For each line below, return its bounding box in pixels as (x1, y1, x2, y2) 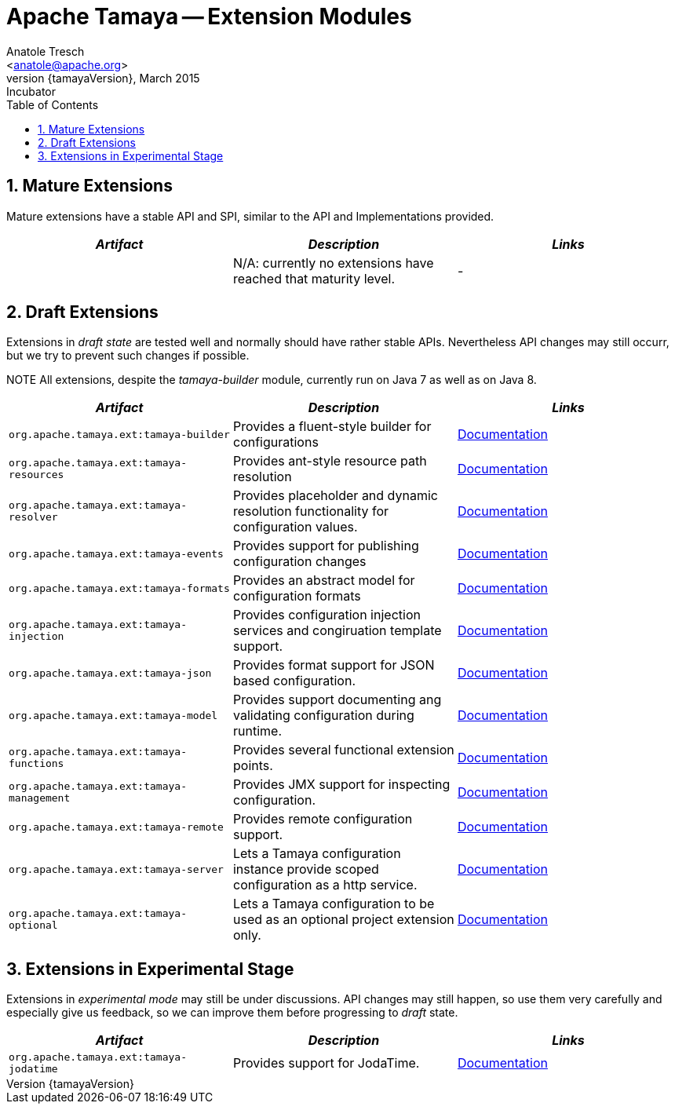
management (9, 792, 71, 805)
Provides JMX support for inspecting (232, 776, 451, 793)
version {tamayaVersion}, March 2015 (6, 71, 200, 85)
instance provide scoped (232, 861, 379, 878)
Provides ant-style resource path (232, 453, 427, 469)
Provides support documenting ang (232, 692, 442, 708)
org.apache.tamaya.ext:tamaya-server (9, 863, 224, 875)
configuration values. (232, 519, 358, 535)
